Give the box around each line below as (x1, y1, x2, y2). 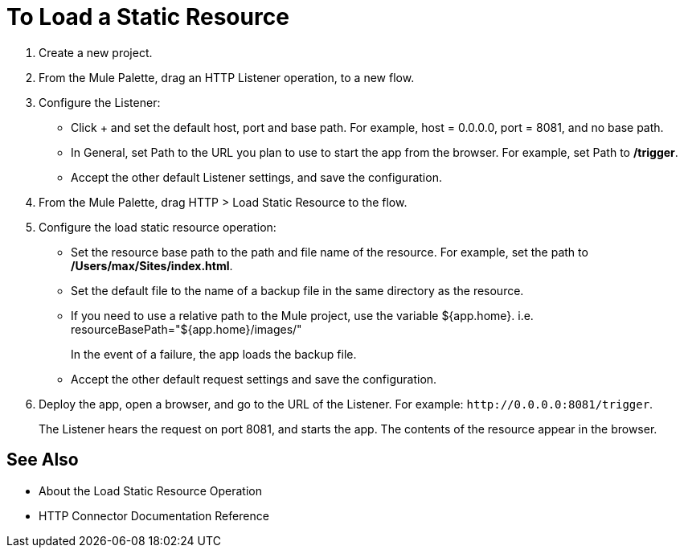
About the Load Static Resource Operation (39, 483, 262, 498)
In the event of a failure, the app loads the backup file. (71, 347, 357, 361)
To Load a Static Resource (6, 3, 289, 31)
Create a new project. (39, 45, 153, 60)
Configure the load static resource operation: (39, 220, 276, 234)
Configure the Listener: (39, 95, 161, 109)
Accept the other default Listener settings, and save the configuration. (71, 170, 442, 184)
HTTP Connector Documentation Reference (39, 508, 269, 523)
